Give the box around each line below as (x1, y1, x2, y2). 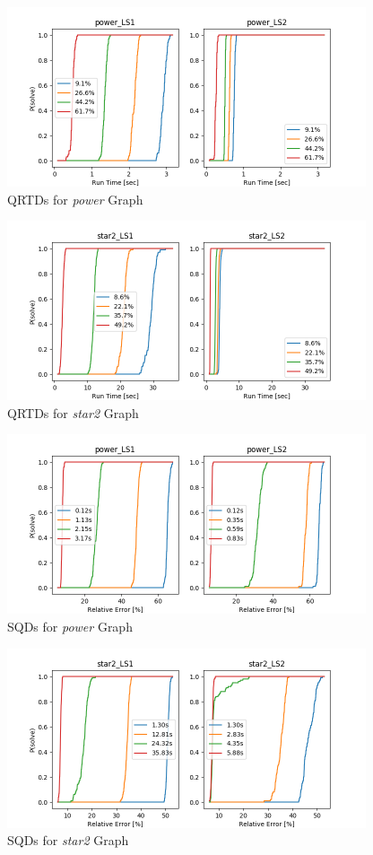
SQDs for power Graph (7, 616, 133, 635)
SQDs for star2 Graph (7, 831, 129, 850)
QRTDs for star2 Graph (7, 403, 139, 422)
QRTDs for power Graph (7, 189, 143, 208)
